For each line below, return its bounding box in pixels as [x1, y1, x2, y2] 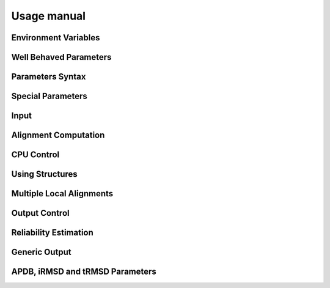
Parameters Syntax [11, 72, 86, 82]
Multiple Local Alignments [11, 188, 114, 199]
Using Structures [11, 169, 78, 180]
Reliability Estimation [11, 227, 94, 238]
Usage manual [11, 9, 86, 23]
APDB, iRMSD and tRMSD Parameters [11, 267, 157, 277]
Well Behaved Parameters [11, 52, 112, 62]
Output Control [11, 208, 70, 218]
